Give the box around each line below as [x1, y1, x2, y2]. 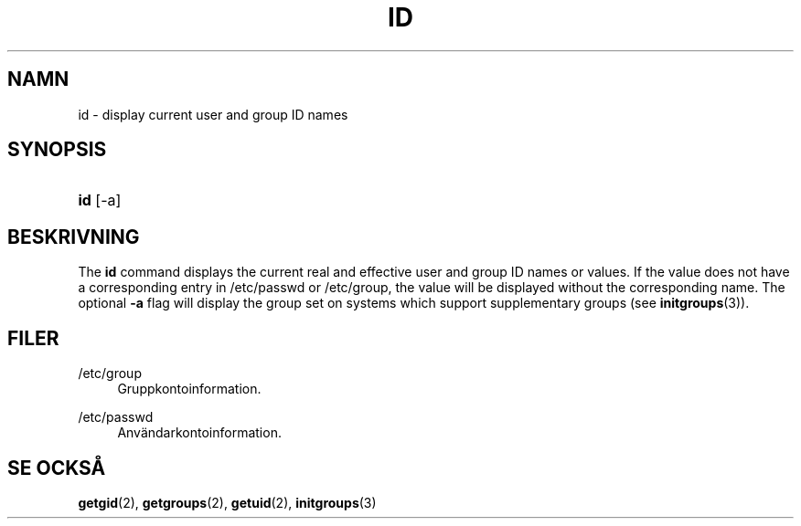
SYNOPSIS [7, 138, 107, 162]
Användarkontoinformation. [117, 425, 282, 441]
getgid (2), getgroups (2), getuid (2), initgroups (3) [78, 494, 377, 510]
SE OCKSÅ [7, 456, 106, 479]
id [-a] [78, 191, 122, 210]
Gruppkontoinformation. [117, 381, 262, 397]
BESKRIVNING [7, 225, 140, 248]
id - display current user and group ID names [78, 106, 348, 122]
